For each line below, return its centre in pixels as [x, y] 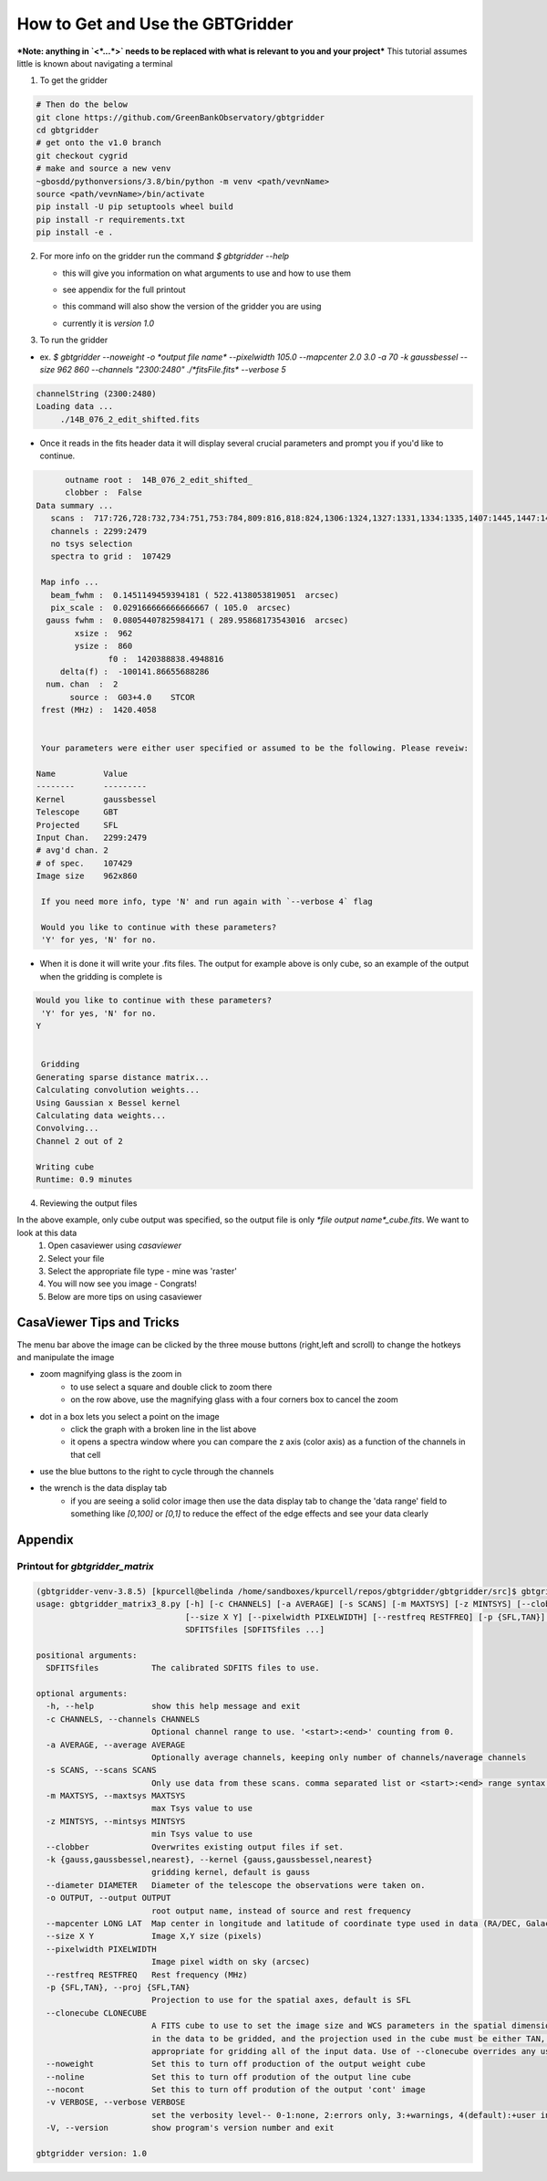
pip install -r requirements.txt [111, 220]
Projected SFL [77, 825]
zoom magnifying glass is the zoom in [111, 1374]
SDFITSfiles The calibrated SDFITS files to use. [183, 1668]
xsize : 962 [103, 633]
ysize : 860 [103, 646]
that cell [86, 1454]
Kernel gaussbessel [96, 799]
